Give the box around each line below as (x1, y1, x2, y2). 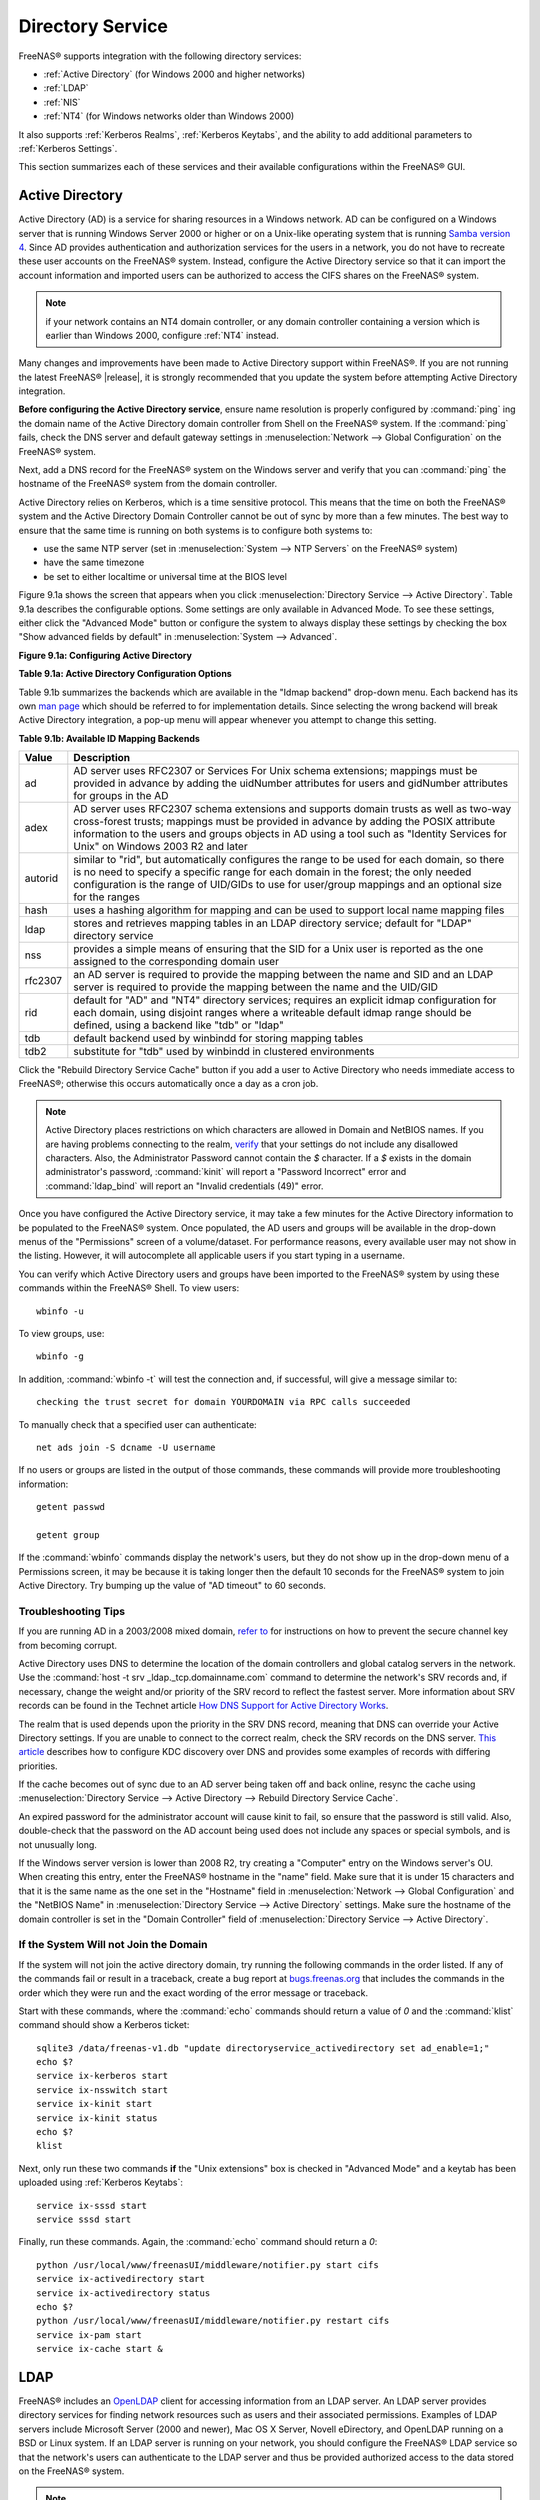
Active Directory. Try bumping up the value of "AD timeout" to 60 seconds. (18, 1580, 327, 1592)
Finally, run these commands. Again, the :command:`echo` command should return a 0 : (18, 2236, 378, 2248)
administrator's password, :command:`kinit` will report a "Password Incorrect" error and (45, 1166, 407, 1178)
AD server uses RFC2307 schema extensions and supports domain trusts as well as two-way (73, 802, 512, 816)
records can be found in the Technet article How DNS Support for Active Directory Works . (18, 1700, 389, 1712)
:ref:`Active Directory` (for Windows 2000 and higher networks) (43, 68, 306, 80)
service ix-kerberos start (36, 2070, 169, 2082)
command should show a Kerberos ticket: (18, 2019, 190, 2031)
